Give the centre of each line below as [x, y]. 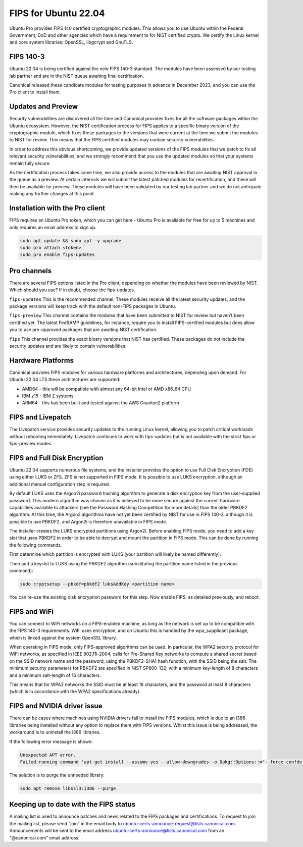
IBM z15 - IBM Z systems [48, 396]
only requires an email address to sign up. [53, 227]
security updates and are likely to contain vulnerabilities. [68, 346]
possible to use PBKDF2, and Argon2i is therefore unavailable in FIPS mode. [88, 521]
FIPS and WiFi [32, 612]
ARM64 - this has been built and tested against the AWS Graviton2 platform [100, 403]
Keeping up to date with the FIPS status [72, 804]
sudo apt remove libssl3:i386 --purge [68, 788]
